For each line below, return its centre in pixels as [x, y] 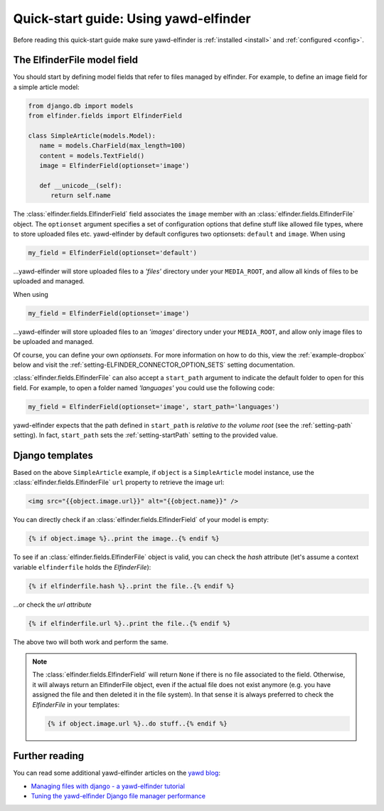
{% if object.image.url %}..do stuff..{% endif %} [137, 723]
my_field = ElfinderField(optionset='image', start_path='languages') [154, 407]
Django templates [53, 455]
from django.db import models [81, 106]
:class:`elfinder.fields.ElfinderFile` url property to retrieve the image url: [119, 482]
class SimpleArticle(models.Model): [92, 136]
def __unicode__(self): [81, 185]
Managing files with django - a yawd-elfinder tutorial [108, 786]
